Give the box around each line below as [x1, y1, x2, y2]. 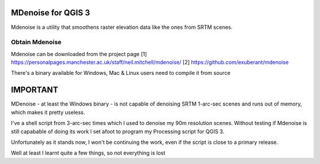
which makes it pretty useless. [11, 109, 85, 116]
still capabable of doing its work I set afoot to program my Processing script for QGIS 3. [11, 127, 225, 135]
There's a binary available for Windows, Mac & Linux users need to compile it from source [11, 70, 231, 77]
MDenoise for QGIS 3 [11, 8, 90, 18]
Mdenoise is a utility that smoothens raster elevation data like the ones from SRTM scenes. [11, 24, 233, 31]
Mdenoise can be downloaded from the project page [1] [11, 50, 148, 57]
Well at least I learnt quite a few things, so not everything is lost [11, 149, 166, 156]
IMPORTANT [11, 85, 59, 95]
